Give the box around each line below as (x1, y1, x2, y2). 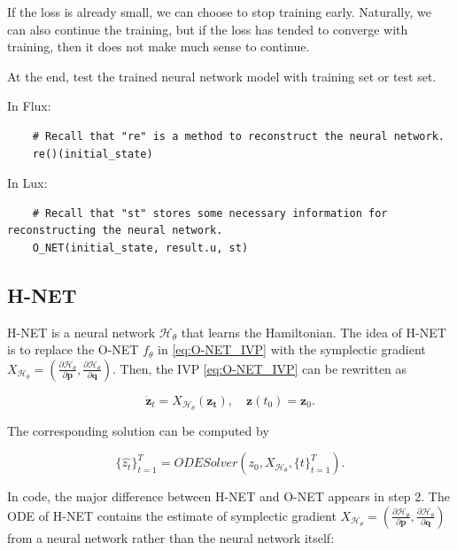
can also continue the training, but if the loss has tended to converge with (7, 19, 408, 38)
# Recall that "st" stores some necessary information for (32, 206, 388, 220)
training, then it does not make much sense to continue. (7, 37, 310, 56)
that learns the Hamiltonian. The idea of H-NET (181, 322, 446, 341)
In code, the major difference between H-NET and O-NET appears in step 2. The (7, 487, 450, 506)
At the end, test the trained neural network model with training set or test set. (7, 66, 437, 85)
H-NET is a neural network (7, 322, 156, 341)
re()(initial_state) (32, 147, 153, 160)
